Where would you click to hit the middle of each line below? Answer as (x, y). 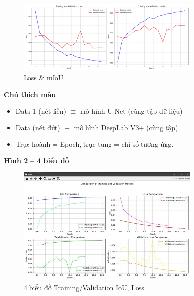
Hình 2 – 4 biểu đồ (37, 160)
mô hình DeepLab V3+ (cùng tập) (126, 127)
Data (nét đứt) (38, 127)
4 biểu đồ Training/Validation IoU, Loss (84, 287)
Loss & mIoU (44, 78)
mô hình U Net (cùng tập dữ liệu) (131, 111)
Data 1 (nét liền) (41, 111)
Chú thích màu (30, 94)
